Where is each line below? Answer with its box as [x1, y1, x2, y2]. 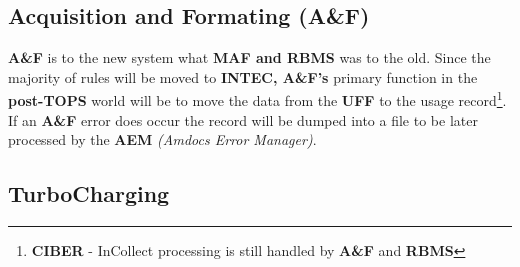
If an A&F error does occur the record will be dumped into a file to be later [8, 109, 478, 130]
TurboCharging [8, 178, 170, 209]
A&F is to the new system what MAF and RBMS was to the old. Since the [8, 47, 491, 68]
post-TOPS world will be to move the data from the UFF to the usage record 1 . [8, 87, 507, 111]
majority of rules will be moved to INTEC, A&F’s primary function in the [8, 66, 478, 87]
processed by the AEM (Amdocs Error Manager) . [8, 129, 317, 150]
